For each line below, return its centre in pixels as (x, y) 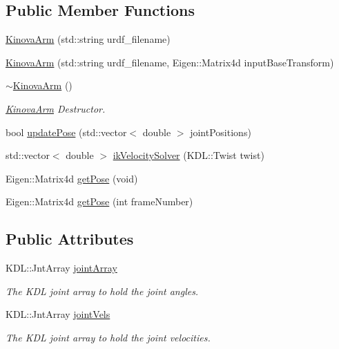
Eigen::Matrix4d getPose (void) (72, 178)
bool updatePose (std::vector (66, 132)
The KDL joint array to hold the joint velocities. (108, 337)
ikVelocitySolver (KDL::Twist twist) (188, 155)
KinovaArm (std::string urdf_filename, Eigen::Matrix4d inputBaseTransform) (170, 62)
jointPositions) (221, 132)
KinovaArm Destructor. (56, 108)
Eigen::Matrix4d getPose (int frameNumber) (99, 201)
